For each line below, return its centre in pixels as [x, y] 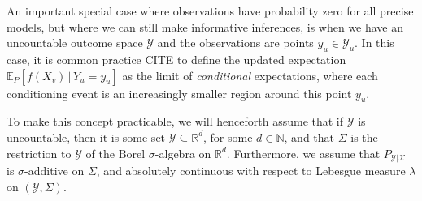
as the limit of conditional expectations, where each [250, 75]
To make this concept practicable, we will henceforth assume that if [175, 121]
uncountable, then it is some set [86, 137]
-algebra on [183, 153]
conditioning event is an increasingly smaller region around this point [179, 93]
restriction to [39, 153]
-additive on [54, 171]
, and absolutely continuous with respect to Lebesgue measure [251, 171]
